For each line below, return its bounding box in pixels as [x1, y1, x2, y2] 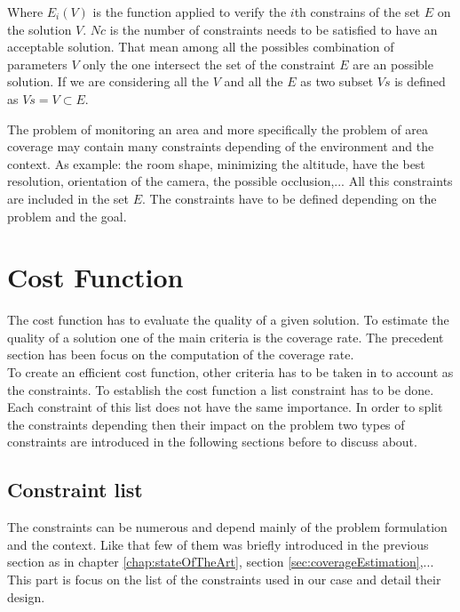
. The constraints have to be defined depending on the [142, 189, 437, 207]
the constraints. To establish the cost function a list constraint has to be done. [7, 380, 434, 399]
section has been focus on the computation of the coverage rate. [7, 345, 354, 364]
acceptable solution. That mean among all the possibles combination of [7, 37, 394, 56]
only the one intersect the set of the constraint [83, 54, 336, 73]
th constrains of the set [294, 3, 421, 20]
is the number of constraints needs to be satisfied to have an [109, 20, 438, 38]
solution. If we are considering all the [7, 72, 209, 91]
